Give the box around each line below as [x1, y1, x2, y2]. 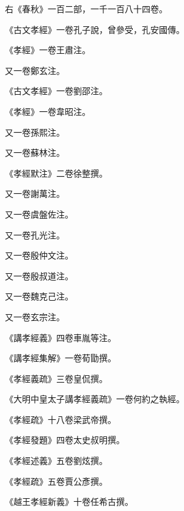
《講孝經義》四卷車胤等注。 [5, 331, 116, 344]
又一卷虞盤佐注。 [5, 207, 73, 220]
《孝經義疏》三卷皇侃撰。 [5, 372, 108, 384]
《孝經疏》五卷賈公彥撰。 [5, 474, 108, 487]
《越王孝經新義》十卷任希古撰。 [5, 495, 133, 508]
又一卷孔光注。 [5, 228, 65, 241]
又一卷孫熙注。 [5, 125, 65, 138]
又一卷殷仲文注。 [5, 249, 73, 262]
